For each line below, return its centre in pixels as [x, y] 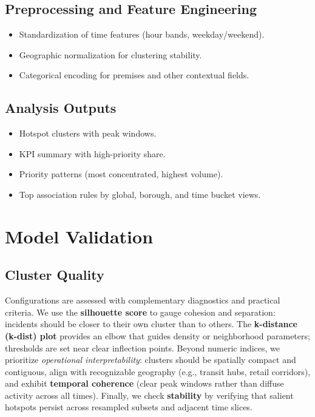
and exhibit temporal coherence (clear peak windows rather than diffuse [144, 383]
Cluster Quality [55, 275]
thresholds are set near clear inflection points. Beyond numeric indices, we [143, 347]
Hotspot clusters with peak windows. [88, 133]
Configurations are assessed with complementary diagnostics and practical [143, 300]
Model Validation [79, 236]
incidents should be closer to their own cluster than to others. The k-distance [151, 324]
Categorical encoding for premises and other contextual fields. [134, 75]
